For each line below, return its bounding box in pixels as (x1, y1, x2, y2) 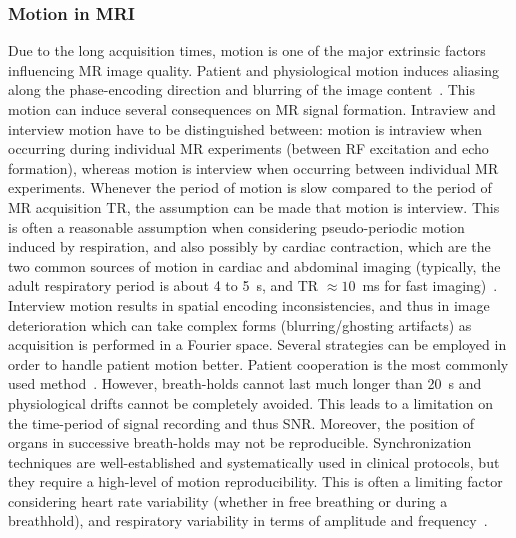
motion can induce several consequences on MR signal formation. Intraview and (8, 99, 496, 119)
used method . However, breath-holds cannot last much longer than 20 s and (8, 373, 482, 394)
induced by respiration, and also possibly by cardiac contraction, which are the (8, 236, 491, 257)
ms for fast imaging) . (362, 275, 498, 296)
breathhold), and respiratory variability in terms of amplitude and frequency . (8, 510, 488, 531)
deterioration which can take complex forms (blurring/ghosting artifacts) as (8, 314, 472, 335)
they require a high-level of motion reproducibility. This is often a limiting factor (8, 471, 503, 492)
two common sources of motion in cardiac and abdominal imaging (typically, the (8, 255, 501, 276)
